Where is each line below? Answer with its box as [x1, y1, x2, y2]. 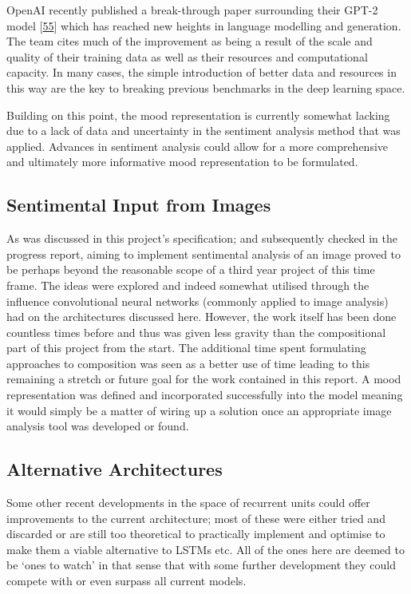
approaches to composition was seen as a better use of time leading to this [6, 354, 370, 371]
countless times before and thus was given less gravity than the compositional [6, 323, 386, 340]
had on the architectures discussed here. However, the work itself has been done [6, 308, 397, 325]
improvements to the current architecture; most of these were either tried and [6, 509, 385, 526]
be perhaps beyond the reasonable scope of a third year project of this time [6, 261, 375, 278]
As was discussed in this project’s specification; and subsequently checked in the [6, 230, 397, 247]
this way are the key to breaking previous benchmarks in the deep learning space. [6, 79, 405, 96]
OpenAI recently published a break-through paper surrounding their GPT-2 [6, 2, 378, 18]
